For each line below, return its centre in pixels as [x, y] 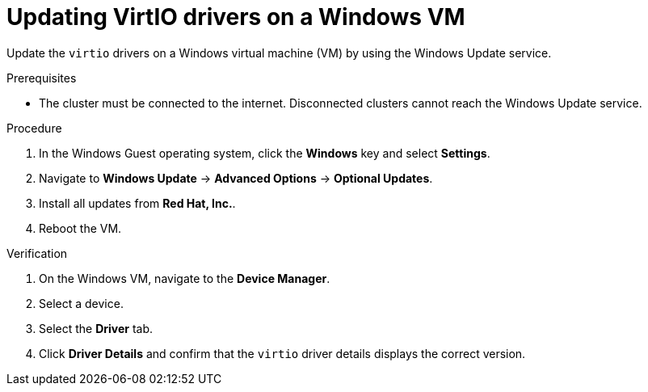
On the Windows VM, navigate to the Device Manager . [185, 278]
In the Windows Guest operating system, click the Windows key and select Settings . [265, 153]
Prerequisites [42, 78]
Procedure [34, 128]
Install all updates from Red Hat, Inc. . [137, 203]
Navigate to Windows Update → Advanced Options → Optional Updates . [236, 178]
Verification [37, 253]
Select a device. [81, 303]
